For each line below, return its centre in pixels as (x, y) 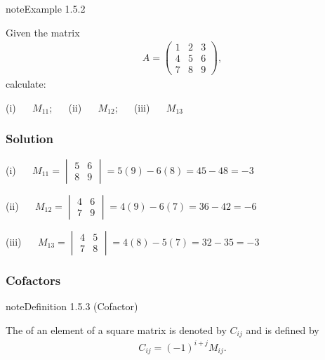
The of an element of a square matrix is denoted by (116, 329)
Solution (29, 139)
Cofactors (33, 280)
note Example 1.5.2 (46, 8)
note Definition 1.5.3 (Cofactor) (72, 306)
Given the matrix (43, 32)
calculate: (26, 84)
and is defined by (283, 329)
